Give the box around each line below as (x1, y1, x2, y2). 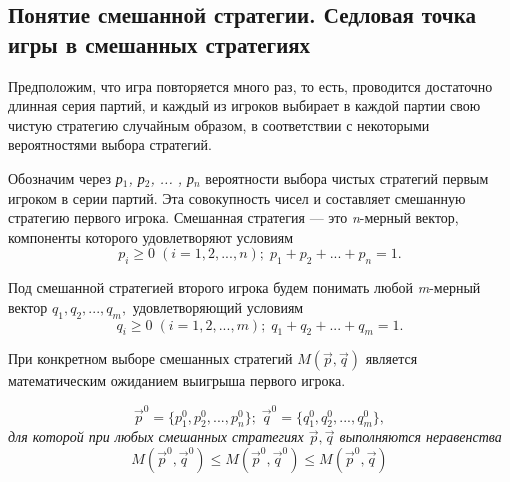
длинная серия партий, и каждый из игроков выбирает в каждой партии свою (8, 95, 481, 116)
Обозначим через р (8, 167, 123, 188)
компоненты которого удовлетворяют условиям (8, 226, 294, 247)
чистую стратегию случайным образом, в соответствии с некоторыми (8, 114, 430, 135)
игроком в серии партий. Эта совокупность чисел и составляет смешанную (8, 187, 466, 208)
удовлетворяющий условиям (132, 296, 304, 317)
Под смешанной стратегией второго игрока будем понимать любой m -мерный (8, 277, 481, 298)
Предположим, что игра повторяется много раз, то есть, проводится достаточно (8, 75, 493, 96)
